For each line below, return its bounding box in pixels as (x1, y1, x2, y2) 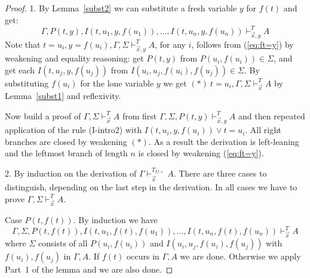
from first (122, 109, 157, 122)
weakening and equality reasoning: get (5, 52, 144, 64)
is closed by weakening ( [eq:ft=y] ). (138, 147, 264, 159)
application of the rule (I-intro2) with (5, 123, 142, 136)
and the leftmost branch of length (5, 147, 128, 159)
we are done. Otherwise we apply (180, 250, 301, 262)
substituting (5, 76, 49, 89)
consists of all (38, 237, 88, 249)
